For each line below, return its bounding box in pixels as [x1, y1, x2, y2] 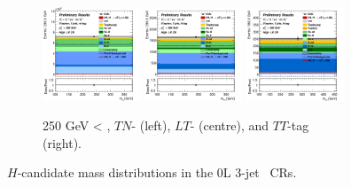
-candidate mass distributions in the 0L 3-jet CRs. [17, 163, 297, 182]
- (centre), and [190, 116, 269, 135]
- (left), [131, 116, 171, 135]
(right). [43, 133, 82, 152]
